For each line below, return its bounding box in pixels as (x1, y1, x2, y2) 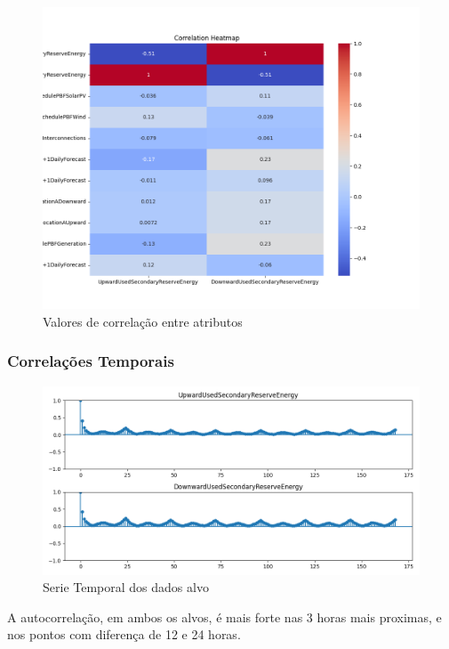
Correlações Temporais (7, 350, 174, 372)
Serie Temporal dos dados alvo (43, 578, 209, 596)
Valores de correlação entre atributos (43, 312, 243, 330)
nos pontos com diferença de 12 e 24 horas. (7, 625, 241, 644)
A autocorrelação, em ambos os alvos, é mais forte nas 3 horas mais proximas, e (7, 607, 442, 626)
